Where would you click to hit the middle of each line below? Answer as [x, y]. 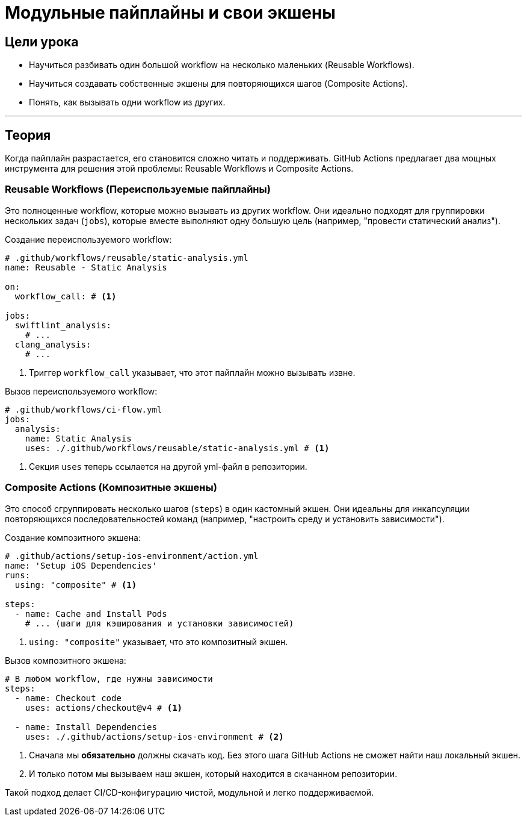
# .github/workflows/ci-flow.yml [84, 409]
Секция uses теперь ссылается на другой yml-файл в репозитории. [168, 466]
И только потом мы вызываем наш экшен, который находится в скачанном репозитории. [213, 773]
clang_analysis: [53, 344]
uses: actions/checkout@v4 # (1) [104, 707]
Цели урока [42, 42]
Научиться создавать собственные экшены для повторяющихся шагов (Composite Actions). [219, 84]
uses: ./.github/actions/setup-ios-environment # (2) [154, 736]
